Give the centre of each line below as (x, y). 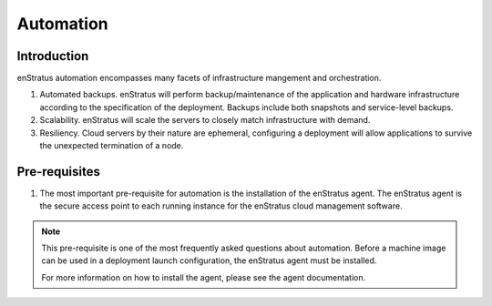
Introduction (53, 56)
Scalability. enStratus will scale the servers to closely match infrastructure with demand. (205, 120)
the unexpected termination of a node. (112, 146)
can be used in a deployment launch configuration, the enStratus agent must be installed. (209, 260)
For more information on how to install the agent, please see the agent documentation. (204, 277)
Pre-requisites (58, 172)
